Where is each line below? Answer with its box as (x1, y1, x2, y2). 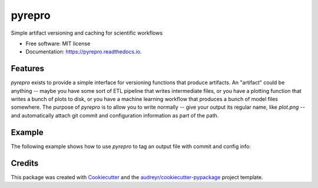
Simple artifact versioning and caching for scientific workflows (11, 29, 163, 36)
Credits (11, 158, 39, 168)
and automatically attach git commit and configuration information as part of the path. (11, 112, 219, 119)
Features (11, 63, 44, 73)
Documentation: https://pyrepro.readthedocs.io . (25, 48, 142, 55)
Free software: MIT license (25, 40, 91, 47)
